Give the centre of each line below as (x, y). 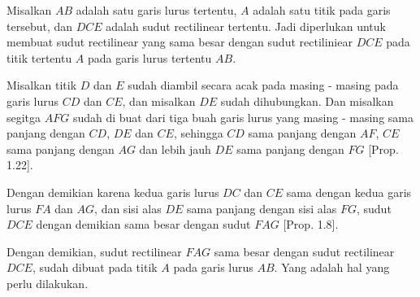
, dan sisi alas (128, 208)
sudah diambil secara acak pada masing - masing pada (263, 85)
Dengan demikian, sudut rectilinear (94, 251)
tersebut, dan (40, 26)
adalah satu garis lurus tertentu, (156, 10)
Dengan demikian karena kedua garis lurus (113, 192)
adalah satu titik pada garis (322, 10)
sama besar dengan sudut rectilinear (304, 251)
